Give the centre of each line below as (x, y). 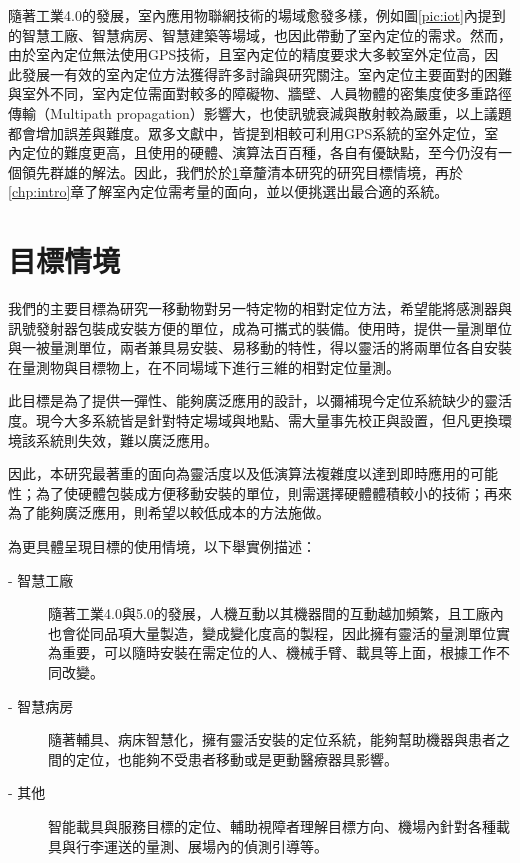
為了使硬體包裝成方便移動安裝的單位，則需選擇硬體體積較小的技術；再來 (273, 492)
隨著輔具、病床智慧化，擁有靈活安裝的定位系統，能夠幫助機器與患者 (272, 739)
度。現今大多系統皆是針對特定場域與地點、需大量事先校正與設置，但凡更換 (253, 420)
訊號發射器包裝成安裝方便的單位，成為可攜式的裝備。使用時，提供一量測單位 (260, 327)
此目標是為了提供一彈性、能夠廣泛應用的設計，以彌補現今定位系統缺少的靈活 (260, 400)
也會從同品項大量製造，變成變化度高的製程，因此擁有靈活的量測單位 (272, 632)
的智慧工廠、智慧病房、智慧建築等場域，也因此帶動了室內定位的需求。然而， (260, 34)
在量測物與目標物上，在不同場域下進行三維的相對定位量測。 (204, 366)
